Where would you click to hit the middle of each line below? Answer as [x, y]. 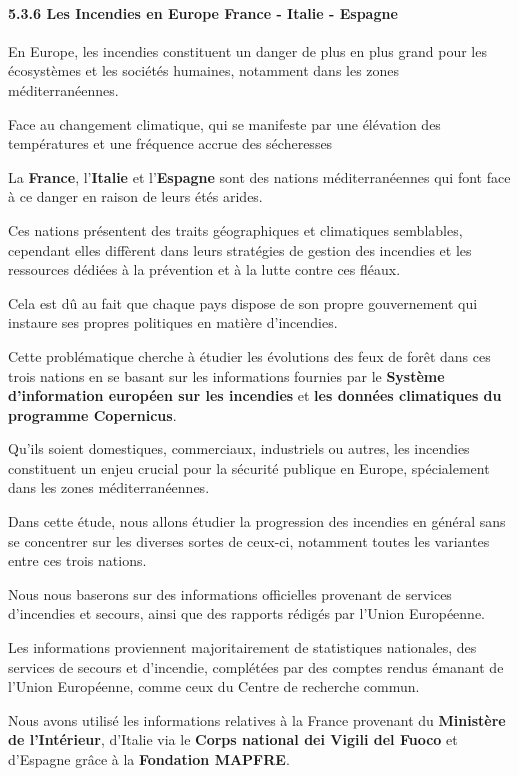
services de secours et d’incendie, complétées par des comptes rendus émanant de [256, 666]
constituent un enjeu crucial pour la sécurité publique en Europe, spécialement [249, 467]
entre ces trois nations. [77, 560]
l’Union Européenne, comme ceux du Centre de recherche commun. [214, 686]
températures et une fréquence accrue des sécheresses [170, 143]
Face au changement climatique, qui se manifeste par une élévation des [224, 123]
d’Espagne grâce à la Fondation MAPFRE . [149, 759]
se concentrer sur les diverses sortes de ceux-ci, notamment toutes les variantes [249, 540]
